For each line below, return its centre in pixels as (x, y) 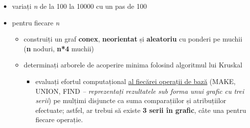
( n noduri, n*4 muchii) (59, 48)
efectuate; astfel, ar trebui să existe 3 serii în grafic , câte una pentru (141, 110)
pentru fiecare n (36, 22)
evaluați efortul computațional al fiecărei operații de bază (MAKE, (136, 81)
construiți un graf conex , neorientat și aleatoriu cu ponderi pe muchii (133, 39)
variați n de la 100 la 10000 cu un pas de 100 (79, 6)
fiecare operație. (59, 119)
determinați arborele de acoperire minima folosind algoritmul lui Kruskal (133, 65)
